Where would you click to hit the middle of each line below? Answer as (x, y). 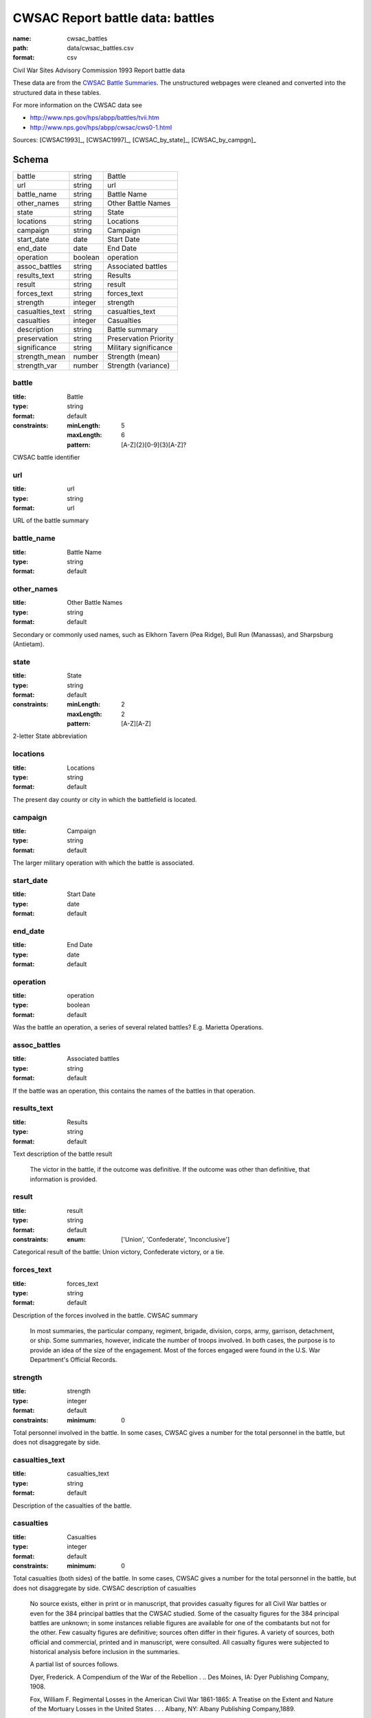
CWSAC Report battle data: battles (114, 18)
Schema (31, 159)
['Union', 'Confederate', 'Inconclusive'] (176, 1239)
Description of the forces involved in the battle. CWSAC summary (105, 1315)
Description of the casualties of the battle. (72, 1506)
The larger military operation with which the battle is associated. (104, 863)
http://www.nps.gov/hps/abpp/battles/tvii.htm (94, 118)
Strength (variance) (138, 366)
